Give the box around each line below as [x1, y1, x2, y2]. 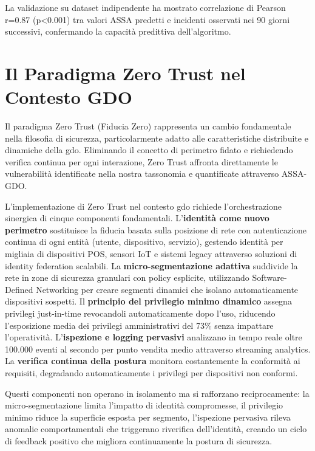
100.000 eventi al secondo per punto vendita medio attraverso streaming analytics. [5, 342, 311, 355]
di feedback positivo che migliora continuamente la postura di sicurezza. [5, 434, 273, 447]
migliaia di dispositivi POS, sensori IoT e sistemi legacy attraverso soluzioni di [5, 247, 297, 260]
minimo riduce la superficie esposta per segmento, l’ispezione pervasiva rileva [5, 410, 291, 423]
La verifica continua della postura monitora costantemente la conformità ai [5, 354, 300, 367]
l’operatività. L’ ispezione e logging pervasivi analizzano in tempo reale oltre [5, 331, 302, 343]
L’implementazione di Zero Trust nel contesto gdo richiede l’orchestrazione [5, 199, 282, 212]
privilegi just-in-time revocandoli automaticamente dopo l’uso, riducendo [5, 307, 276, 319]
